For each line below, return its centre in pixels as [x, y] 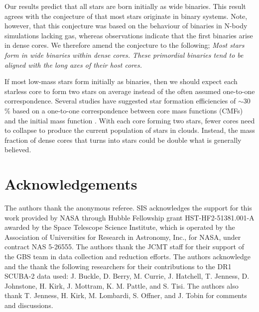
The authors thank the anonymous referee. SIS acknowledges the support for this [128, 208]
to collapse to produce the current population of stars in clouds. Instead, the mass [130, 130]
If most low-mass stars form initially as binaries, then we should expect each [121, 81]
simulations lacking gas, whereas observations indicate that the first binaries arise [129, 35]
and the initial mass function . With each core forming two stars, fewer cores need [130, 120]
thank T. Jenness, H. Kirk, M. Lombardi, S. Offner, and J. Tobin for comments [126, 295]
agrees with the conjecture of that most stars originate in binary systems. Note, [126, 16]
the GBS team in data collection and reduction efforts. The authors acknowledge [128, 256]
